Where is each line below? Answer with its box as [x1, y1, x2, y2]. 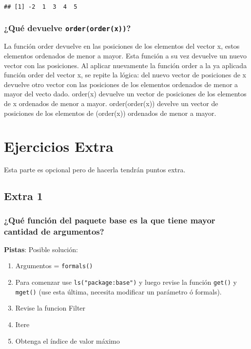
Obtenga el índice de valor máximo [15, 335, 120, 346]
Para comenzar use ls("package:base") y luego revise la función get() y [15, 277, 237, 287]
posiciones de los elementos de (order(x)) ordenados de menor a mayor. [4, 108, 216, 118]
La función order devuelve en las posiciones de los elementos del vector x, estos [4, 41, 240, 51]
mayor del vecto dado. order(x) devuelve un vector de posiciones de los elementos [4, 89, 247, 99]
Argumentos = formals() [15, 260, 93, 271]
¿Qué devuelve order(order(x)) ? [4, 21, 131, 34]
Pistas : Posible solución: [4, 244, 78, 254]
